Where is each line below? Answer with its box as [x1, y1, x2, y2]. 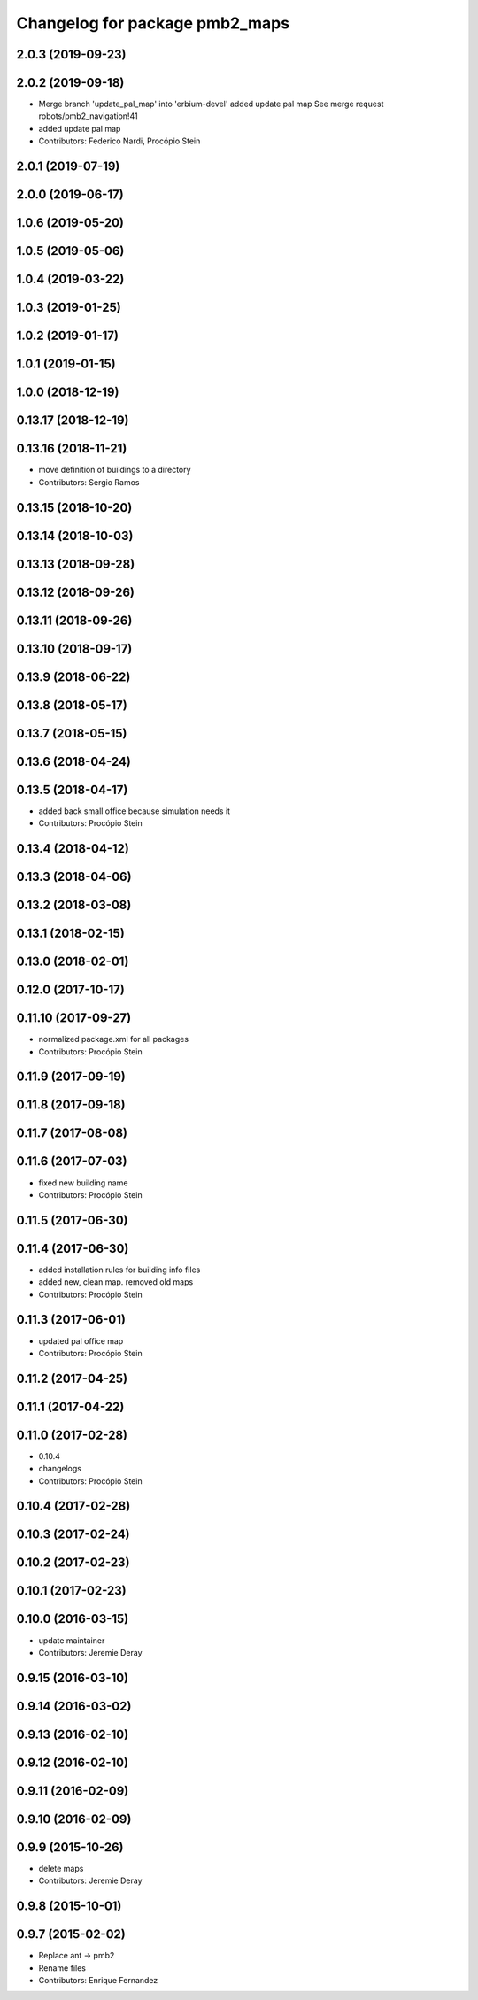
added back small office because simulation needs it [38, 806, 230, 816]
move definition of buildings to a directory [38, 465, 191, 475]
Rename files [38, 1962, 86, 1973]
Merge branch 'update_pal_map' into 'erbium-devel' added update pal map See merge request [38, 98, 384, 110]
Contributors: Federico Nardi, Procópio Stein [38, 135, 201, 146]
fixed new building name [38, 1178, 128, 1188]
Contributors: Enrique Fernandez [38, 1975, 158, 1986]
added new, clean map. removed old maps [38, 1277, 194, 1287]
